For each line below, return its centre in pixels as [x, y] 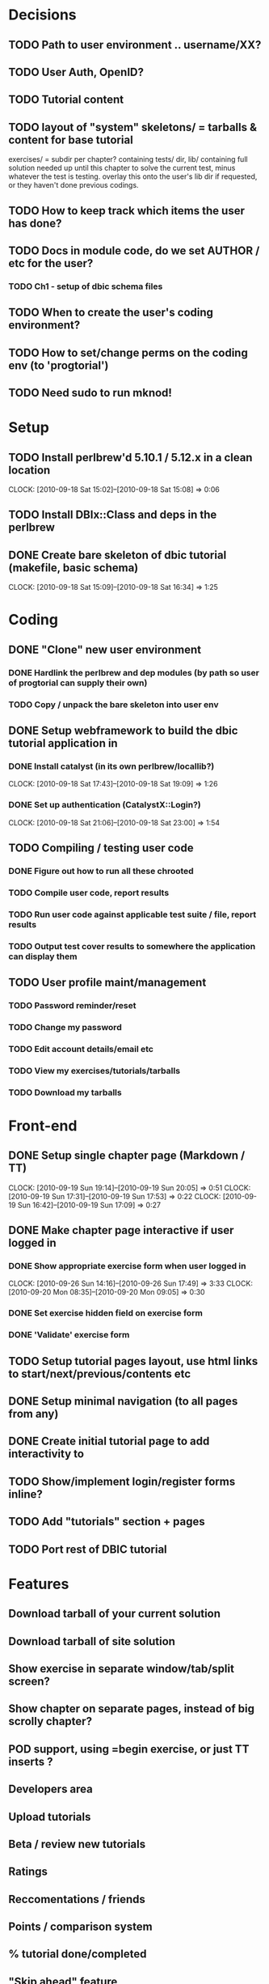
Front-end [43, 1126]
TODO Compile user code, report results [89, 892]
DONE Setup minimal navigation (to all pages [123, 1401]
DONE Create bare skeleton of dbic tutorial [118, 555]
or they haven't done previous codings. [74, 185]
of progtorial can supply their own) [78, 683]
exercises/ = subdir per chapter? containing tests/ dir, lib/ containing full [128, 159]
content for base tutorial [71, 140]
